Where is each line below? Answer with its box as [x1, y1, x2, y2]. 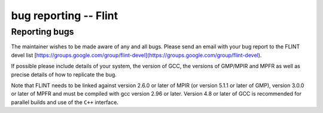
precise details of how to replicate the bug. [11, 71, 117, 78]
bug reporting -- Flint [11, 9, 118, 22]
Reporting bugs [11, 26, 74, 37]
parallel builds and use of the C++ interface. [11, 99, 119, 106]
